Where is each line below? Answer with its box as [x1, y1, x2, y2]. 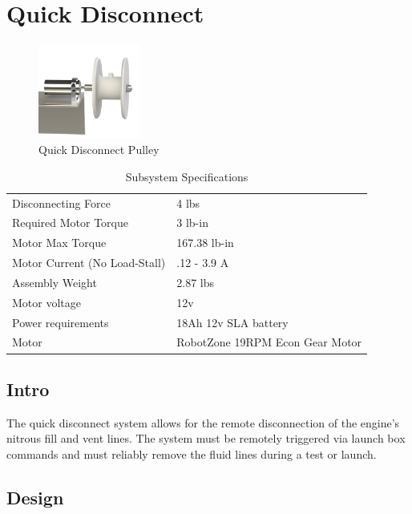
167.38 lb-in [176, 234, 234, 251]
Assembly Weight [12, 273, 97, 290]
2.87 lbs [176, 273, 215, 290]
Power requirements [12, 314, 109, 330]
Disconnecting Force [12, 194, 111, 211]
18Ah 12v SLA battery [176, 314, 289, 330]
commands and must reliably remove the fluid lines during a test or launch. [6, 445, 377, 462]
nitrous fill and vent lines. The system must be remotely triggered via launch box [6, 430, 406, 447]
